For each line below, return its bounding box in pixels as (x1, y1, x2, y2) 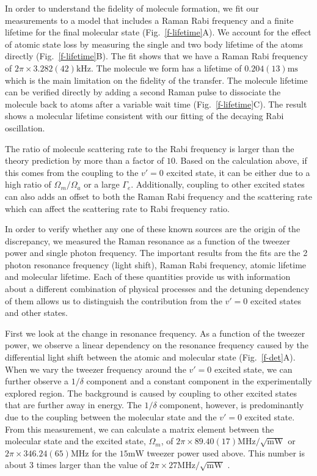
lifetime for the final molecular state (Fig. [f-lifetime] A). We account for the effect (5, 26, 312, 38)
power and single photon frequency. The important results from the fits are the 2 (5, 246, 308, 259)
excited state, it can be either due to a (166, 166, 310, 178)
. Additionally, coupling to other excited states (131, 178, 305, 191)
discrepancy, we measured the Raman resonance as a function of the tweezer (5, 234, 290, 247)
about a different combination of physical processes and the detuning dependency (5, 282, 310, 295)
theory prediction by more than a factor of (5, 154, 164, 167)
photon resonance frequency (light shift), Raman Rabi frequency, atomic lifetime (5, 258, 307, 271)
